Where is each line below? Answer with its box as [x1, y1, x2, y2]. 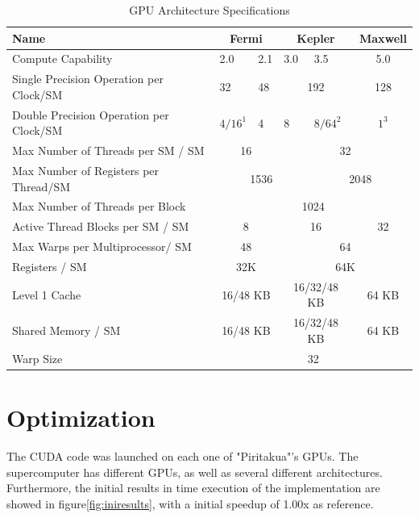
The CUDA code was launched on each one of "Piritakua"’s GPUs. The [6, 447, 359, 464]
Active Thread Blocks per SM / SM [12, 218, 189, 235]
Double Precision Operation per [12, 106, 169, 123]
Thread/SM [12, 178, 71, 194]
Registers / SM [12, 257, 87, 274]
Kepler [297, 29, 335, 46]
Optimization [6, 400, 156, 433]
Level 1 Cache [12, 286, 81, 303]
